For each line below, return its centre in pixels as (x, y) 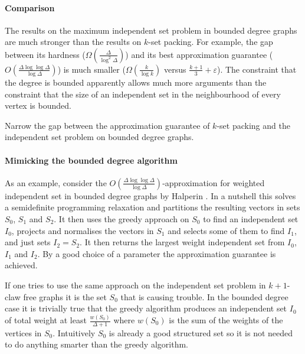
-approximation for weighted (214, 182)
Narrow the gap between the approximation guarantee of (107, 125)
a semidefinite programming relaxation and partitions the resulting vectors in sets (152, 207)
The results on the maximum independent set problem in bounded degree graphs (151, 30)
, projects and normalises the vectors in (83, 230)
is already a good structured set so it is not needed (201, 332)
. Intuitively (74, 332)
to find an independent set (251, 218)
